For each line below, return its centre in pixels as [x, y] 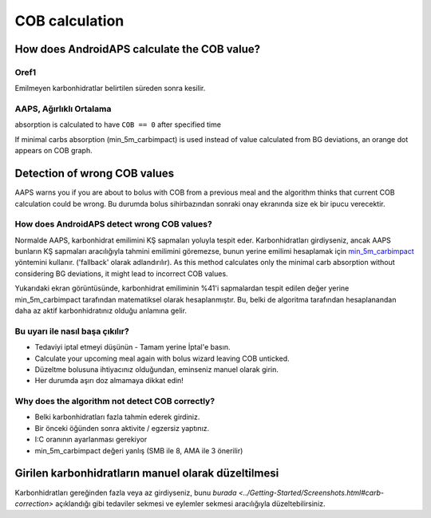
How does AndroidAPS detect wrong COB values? [114, 224]
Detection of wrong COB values [95, 174]
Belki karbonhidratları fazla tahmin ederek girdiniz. [117, 417]
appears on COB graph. [53, 151]
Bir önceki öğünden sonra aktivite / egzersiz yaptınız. [122, 428]
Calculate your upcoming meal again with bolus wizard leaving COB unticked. [162, 358]
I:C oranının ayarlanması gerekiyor [91, 440]
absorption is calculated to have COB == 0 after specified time [118, 125]
